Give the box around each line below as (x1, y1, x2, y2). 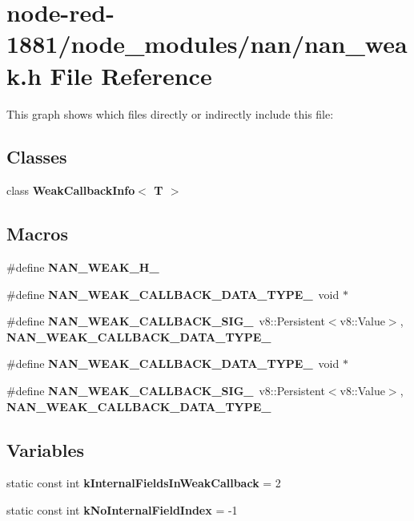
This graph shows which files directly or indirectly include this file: (6, 105, 334, 122)
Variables (6, 437, 85, 462)
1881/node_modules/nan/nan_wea (6, 27, 408, 60)
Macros (6, 221, 68, 246)
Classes (6, 144, 67, 169)
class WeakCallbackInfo (6, 182, 135, 199)
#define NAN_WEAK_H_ (6, 259, 159, 276)
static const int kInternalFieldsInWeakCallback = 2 (6, 475, 281, 491)
